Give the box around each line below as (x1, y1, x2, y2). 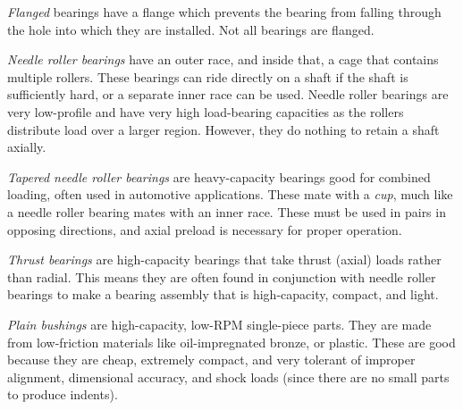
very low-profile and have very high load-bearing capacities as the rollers (7, 102, 404, 121)
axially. (7, 138, 46, 156)
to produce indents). (7, 385, 118, 404)
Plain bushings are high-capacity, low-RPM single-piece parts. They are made (7, 314, 432, 333)
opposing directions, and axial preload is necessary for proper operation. (7, 220, 402, 238)
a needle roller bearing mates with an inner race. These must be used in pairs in (7, 202, 446, 221)
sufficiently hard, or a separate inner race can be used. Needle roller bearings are (7, 85, 449, 104)
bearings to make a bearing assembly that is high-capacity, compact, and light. (7, 285, 439, 304)
